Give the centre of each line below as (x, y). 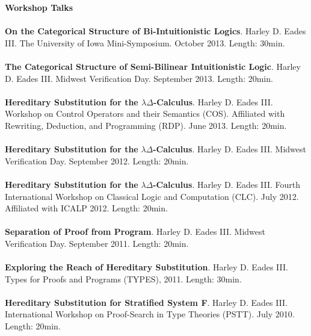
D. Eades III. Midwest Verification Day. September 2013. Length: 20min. (139, 78)
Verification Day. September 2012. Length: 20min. (97, 160)
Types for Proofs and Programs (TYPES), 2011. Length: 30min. (123, 278)
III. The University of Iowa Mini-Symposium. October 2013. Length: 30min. (145, 42)
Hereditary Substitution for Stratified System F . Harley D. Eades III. (146, 302)
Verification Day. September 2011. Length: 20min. (97, 243)
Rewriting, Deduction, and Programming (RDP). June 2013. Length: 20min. (146, 125)
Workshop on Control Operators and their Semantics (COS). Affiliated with (145, 114)
